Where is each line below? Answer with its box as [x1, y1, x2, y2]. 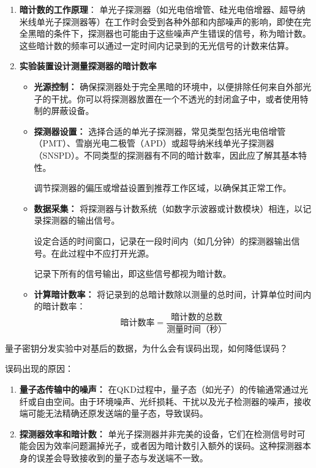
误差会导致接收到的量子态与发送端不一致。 [36, 451, 208, 464]
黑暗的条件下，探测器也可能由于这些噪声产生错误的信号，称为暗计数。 [28, 27, 311, 40]
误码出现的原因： [5, 362, 73, 375]
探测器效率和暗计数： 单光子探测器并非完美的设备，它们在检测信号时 [19, 427, 297, 440]
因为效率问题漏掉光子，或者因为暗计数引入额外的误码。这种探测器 [36, 439, 303, 452]
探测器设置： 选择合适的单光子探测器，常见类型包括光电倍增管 [34, 124, 286, 137]
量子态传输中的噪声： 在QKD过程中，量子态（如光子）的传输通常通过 [19, 382, 299, 395]
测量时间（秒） [167, 325, 227, 334]
